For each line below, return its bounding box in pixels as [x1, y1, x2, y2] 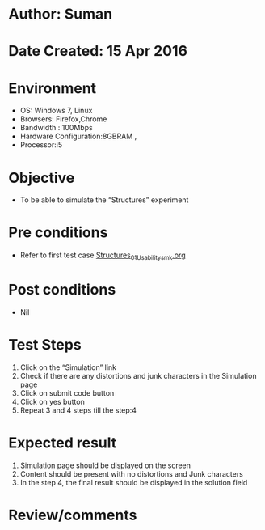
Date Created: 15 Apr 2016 [8, 42, 188, 61]
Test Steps [8, 336, 82, 354]
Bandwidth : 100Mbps [19, 123, 93, 133]
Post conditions [8, 281, 116, 299]
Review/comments [8, 506, 137, 524]
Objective [8, 168, 75, 187]
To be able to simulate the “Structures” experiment [19, 195, 189, 205]
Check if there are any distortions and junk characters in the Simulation [19, 371, 257, 380]
